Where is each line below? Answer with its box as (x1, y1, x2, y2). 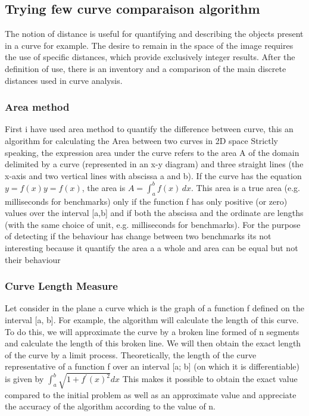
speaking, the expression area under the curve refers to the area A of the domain (5, 146, 299, 158)
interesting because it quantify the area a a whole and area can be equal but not (5, 242, 298, 254)
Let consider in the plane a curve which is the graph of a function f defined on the (5, 302, 304, 314)
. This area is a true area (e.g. (191, 181, 300, 193)
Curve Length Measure (5, 279, 118, 293)
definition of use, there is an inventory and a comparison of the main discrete (5, 62, 286, 74)
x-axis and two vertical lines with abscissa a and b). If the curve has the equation (5, 169, 302, 182)
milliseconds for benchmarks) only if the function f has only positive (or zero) (5, 195, 288, 207)
